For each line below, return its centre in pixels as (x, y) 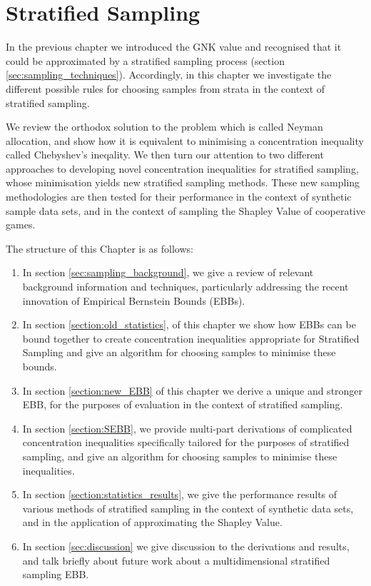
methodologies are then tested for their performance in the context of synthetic (179, 197)
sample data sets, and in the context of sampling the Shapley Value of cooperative (185, 210)
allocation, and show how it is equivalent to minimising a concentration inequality (185, 140)
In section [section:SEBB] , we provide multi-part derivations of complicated (187, 428)
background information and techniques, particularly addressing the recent (185, 287)
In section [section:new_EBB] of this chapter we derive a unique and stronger (193, 390)
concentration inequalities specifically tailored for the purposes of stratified (186, 442)
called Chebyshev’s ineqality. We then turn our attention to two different (165, 155)
